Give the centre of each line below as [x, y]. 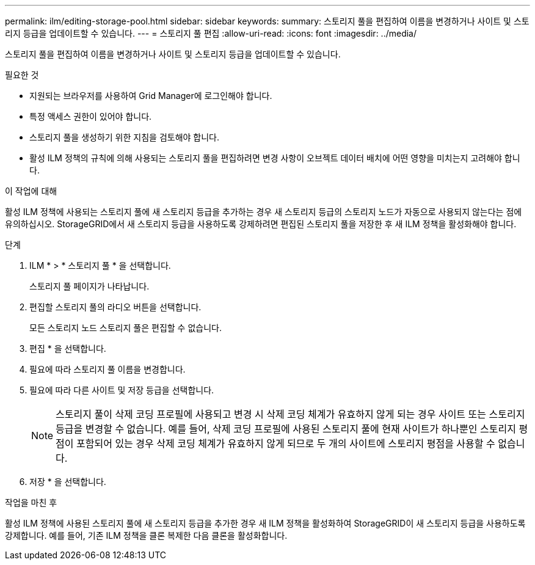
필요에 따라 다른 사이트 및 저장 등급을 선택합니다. [122, 390]
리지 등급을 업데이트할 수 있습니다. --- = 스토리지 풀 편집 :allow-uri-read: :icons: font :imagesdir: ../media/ [211, 33]
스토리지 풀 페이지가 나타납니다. [89, 286]
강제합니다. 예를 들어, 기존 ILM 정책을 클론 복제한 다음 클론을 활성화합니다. [146, 535]
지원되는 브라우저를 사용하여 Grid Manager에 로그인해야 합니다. [151, 96]
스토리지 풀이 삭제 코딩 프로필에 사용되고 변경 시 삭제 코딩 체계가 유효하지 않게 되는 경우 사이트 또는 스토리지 [290, 414]
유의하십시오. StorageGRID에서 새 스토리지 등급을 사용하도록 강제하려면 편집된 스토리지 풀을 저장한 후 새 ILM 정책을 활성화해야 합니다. [261, 224]
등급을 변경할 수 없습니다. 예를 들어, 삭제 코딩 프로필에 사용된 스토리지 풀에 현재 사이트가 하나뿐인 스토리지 [286, 429]
